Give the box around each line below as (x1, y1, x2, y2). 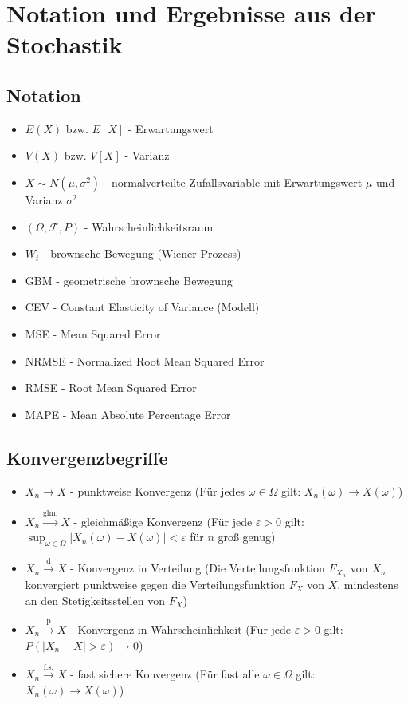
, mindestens (337, 575, 398, 592)
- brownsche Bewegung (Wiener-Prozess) (43, 245, 241, 262)
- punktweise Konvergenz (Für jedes (70, 482, 245, 499)
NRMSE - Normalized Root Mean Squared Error (25, 352, 265, 369)
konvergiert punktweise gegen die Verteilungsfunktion (25, 575, 285, 592)
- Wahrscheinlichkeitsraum (84, 218, 214, 235)
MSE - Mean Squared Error (25, 325, 161, 342)
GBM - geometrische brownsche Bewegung (25, 271, 233, 288)
